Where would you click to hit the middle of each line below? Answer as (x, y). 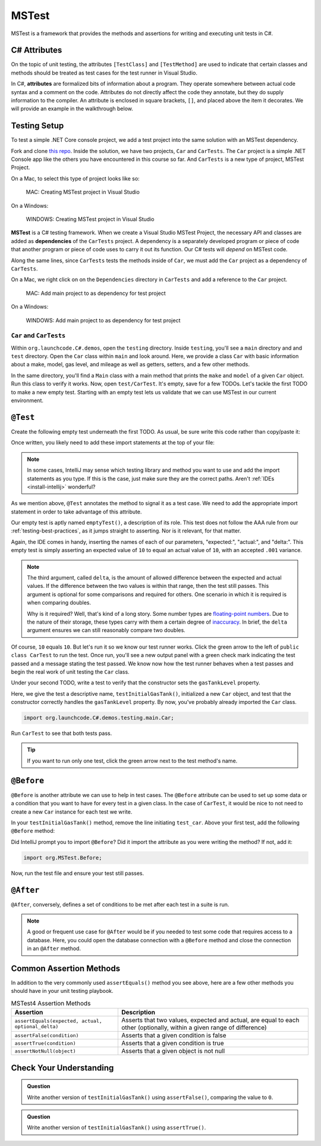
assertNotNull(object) (45, 1051)
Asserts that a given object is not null (173, 1051)
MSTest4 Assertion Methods (51, 1004)
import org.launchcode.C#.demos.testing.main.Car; (99, 718)
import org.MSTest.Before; (63, 857)
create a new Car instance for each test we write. (72, 812)
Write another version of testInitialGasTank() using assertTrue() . (117, 1128)
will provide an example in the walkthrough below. (72, 109)
